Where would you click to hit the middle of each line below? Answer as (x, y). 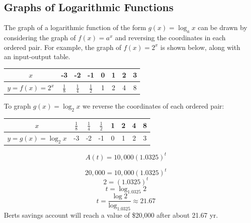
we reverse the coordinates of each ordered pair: (153, 106)
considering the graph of (40, 37)
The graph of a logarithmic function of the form (75, 27)
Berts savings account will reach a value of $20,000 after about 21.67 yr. (111, 215)
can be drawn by (223, 27)
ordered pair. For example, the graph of (63, 47)
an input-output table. (37, 56)
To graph (17, 106)
